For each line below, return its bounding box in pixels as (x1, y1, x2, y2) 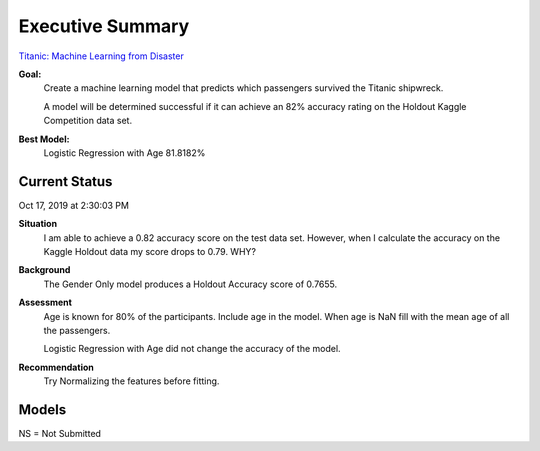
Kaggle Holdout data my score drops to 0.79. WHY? (43, 245, 257, 257)
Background (18, 264, 71, 276)
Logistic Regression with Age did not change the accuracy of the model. (43, 343, 341, 355)
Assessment (18, 296, 72, 309)
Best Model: (18, 133, 70, 145)
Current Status (18, 173, 113, 190)
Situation (18, 218, 58, 230)
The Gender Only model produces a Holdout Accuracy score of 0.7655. (43, 278, 338, 290)
